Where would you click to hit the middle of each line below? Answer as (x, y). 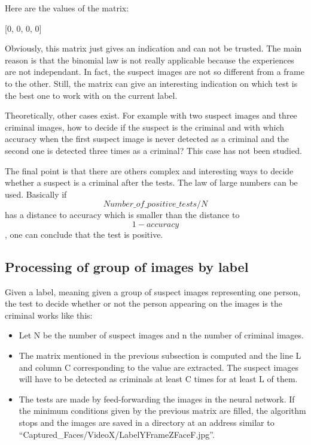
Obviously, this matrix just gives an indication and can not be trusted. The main (153, 48)
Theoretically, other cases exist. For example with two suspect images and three (151, 115)
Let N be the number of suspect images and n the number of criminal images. (161, 335)
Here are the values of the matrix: (67, 8)
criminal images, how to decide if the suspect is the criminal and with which (145, 127)
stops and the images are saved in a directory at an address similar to (147, 423)
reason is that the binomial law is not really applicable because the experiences (150, 60)
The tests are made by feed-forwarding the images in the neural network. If (157, 399)
